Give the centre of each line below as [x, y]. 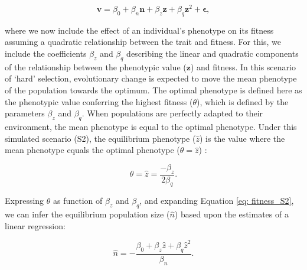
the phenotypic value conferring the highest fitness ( [99, 101]
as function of [78, 201]
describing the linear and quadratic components [213, 53]
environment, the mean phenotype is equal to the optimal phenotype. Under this [151, 127]
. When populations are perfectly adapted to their [172, 113]
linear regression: [35, 225]
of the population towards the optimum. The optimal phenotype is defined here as [153, 90]
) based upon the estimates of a [231, 214]
